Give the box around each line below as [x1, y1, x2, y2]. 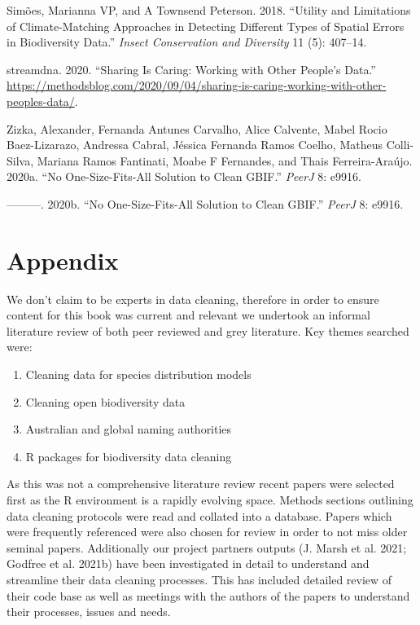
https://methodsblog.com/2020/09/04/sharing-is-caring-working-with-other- [7, 77, 387, 94]
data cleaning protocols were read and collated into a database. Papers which [7, 507, 392, 524]
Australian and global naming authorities [25, 420, 232, 438]
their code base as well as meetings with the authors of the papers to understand [7, 587, 410, 604]
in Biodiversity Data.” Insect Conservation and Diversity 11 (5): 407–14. [7, 33, 367, 51]
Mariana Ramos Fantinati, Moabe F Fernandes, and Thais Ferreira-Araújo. [37, 152, 413, 169]
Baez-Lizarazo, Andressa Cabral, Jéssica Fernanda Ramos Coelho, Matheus [7, 136, 383, 153]
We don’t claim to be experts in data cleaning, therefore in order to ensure [7, 290, 379, 307]
